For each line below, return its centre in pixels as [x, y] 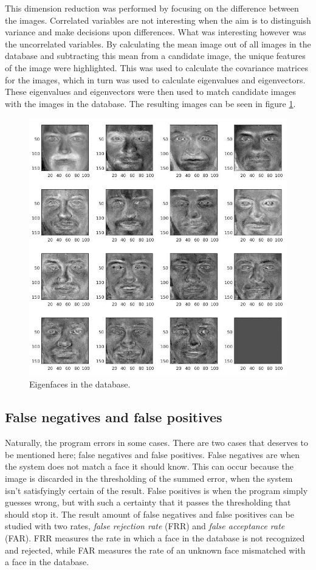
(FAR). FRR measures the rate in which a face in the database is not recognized [155, 537]
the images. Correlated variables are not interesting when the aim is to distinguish [158, 20]
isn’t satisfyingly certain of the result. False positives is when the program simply [156, 490]
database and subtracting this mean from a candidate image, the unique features [155, 56]
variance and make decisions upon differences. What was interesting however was [156, 32]
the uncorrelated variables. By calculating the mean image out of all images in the [158, 43]
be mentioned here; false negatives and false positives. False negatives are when [152, 454]
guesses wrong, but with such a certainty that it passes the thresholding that [148, 502]
